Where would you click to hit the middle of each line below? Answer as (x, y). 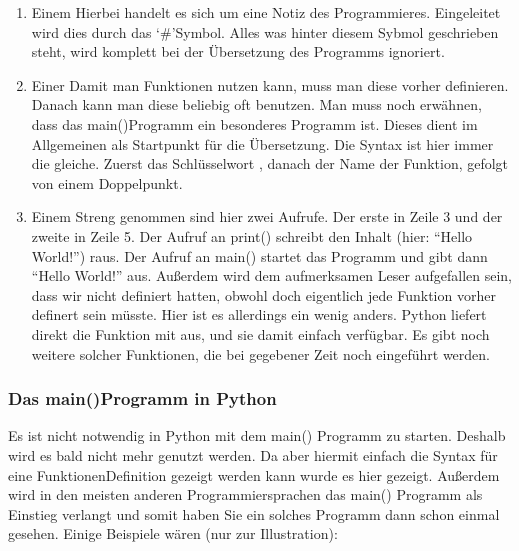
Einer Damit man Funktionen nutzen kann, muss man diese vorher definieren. (270, 84)
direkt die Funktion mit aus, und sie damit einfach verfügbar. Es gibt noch (260, 333)
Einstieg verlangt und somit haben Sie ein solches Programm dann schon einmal (254, 513)
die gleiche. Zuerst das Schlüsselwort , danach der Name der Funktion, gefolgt (270, 163)
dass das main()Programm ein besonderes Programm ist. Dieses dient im (254, 123)
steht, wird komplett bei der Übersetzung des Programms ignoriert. (238, 51)
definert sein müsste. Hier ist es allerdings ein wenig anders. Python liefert (259, 314)
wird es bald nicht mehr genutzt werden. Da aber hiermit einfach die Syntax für (253, 454)
